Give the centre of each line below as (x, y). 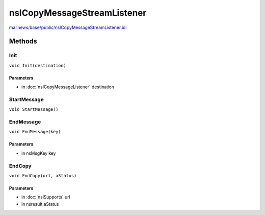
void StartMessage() (34, 109)
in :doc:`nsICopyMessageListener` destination (68, 87)
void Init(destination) (38, 65)
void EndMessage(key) (35, 132)
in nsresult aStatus (40, 204)
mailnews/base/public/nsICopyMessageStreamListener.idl (68, 27)
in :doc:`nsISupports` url (46, 197)
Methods (23, 41)
